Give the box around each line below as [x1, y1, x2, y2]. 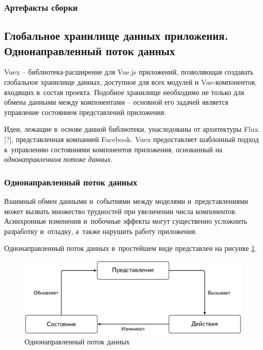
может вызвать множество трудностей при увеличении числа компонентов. [4, 205, 237, 216]
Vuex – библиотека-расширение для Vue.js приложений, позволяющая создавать [4, 66, 254, 77]
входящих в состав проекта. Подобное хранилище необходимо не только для [4, 86, 244, 97]
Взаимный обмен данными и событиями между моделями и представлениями [4, 196, 248, 206]
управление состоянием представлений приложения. [4, 106, 166, 117]
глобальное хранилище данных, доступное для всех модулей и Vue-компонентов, [4, 77, 257, 87]
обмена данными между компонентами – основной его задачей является [4, 97, 229, 107]
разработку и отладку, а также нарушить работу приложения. [4, 225, 198, 236]
